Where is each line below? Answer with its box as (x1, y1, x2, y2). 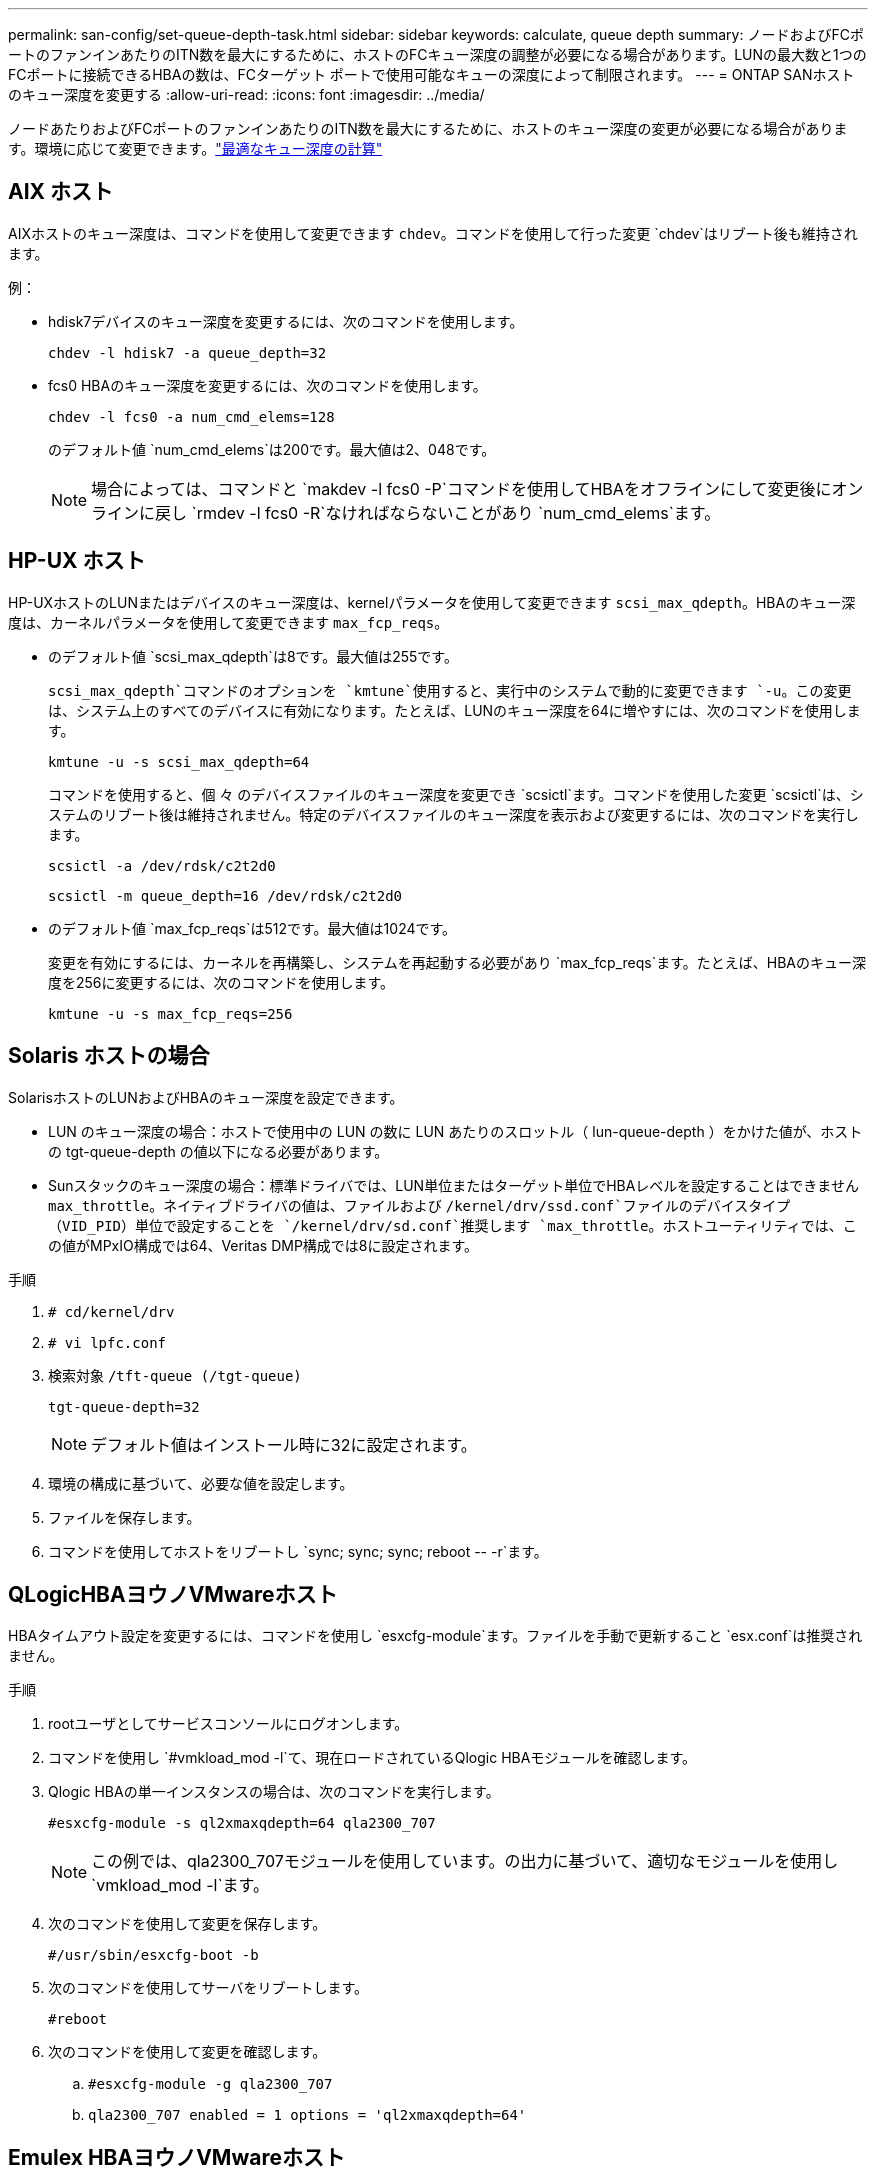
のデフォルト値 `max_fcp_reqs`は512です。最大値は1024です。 (48, 919, 457, 937)
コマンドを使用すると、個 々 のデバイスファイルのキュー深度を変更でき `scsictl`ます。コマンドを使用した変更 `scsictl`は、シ (48, 785, 864, 803)
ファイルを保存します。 (48, 1508, 201, 1526)
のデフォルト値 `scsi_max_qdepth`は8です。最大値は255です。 (48, 647, 458, 665)
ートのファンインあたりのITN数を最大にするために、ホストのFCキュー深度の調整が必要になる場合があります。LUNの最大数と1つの (8, 46, 867, 63)
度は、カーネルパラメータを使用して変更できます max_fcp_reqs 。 (8, 613, 449, 631)
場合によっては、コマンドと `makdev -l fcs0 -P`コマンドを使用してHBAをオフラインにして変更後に (91, 478, 832, 499)
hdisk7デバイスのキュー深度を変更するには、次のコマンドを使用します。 (48, 312, 524, 330)
